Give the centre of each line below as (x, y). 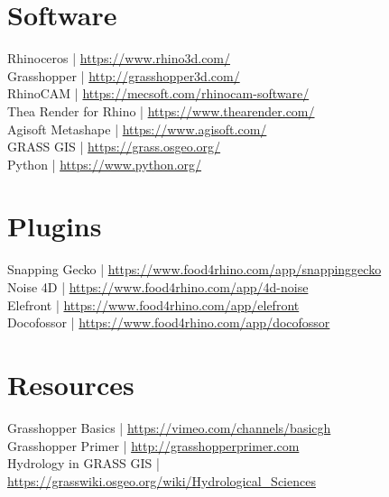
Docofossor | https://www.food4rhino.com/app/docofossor (169, 322)
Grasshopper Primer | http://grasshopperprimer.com (153, 445)
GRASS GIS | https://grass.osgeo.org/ (114, 147)
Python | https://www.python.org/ (105, 164)
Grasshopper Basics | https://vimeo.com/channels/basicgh (169, 427)
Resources (71, 384)
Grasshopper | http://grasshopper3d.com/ (124, 75)
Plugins (55, 226)
